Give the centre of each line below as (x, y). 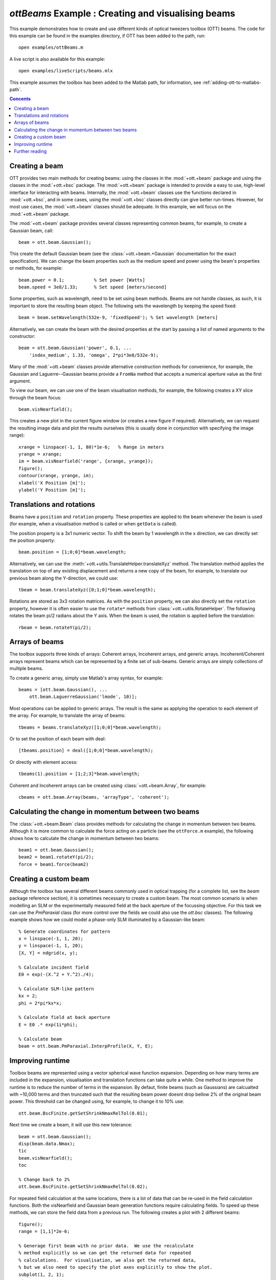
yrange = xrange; (40, 454)
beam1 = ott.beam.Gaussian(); (56, 850)
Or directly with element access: (43, 762)
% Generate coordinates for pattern (64, 931)
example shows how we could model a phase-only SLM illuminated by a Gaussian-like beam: (107, 920)
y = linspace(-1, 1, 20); (51, 946)
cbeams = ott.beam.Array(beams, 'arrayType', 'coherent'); (94, 797)
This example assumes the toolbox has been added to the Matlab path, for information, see (105, 82)
